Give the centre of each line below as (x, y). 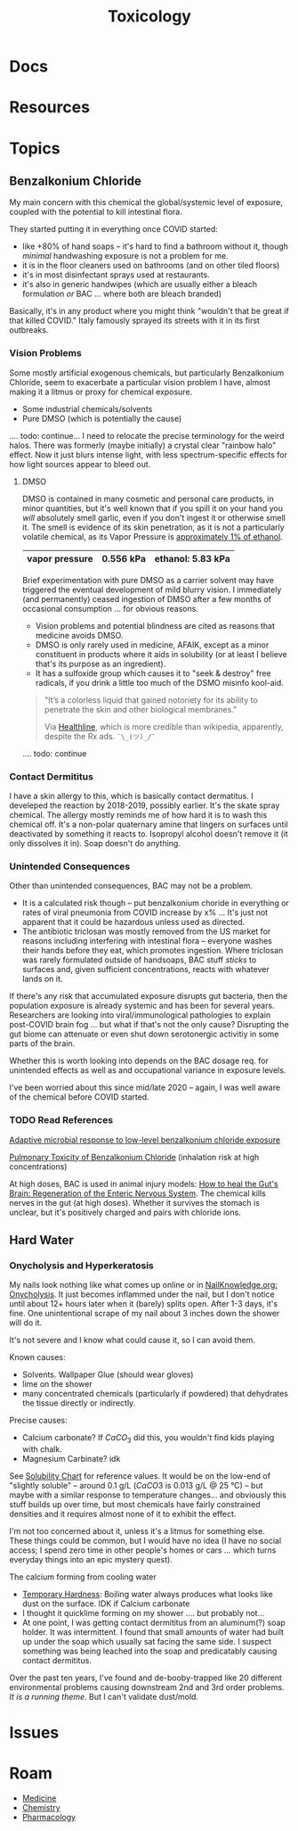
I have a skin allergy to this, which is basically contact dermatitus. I (131, 796)
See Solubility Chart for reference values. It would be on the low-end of (140, 1476)
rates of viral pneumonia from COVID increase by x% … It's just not (145, 912)
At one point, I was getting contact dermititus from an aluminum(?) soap (154, 1623)
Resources (50, 107)
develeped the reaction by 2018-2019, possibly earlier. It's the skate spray (145, 805)
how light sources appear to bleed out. (80, 464)
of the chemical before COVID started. (79, 1097)
